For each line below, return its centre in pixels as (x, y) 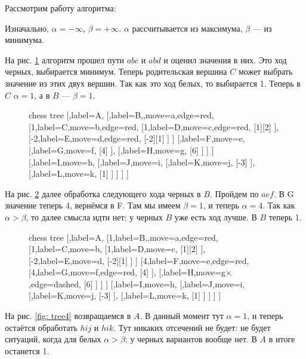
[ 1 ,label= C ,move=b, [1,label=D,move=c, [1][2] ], (117, 249)
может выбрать (265, 71)
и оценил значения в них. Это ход (225, 59)
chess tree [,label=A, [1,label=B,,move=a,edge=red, (123, 237)
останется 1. (27, 350)
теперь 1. (285, 217)
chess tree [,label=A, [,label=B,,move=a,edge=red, (121, 115)
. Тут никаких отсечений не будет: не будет (192, 327)
